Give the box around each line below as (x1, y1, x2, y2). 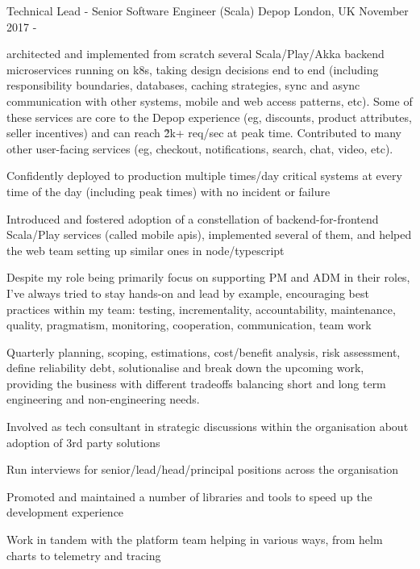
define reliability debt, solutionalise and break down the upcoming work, (6, 359, 364, 376)
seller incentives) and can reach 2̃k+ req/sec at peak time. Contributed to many (6, 124, 401, 141)
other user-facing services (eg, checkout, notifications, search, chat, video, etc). (6, 140, 393, 157)
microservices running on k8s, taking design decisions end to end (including (6, 61, 379, 77)
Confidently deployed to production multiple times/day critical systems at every (6, 167, 402, 184)
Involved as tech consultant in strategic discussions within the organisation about (6, 418, 409, 435)
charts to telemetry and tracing (6, 546, 161, 563)
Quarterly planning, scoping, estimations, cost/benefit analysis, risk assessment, (6, 343, 401, 360)
